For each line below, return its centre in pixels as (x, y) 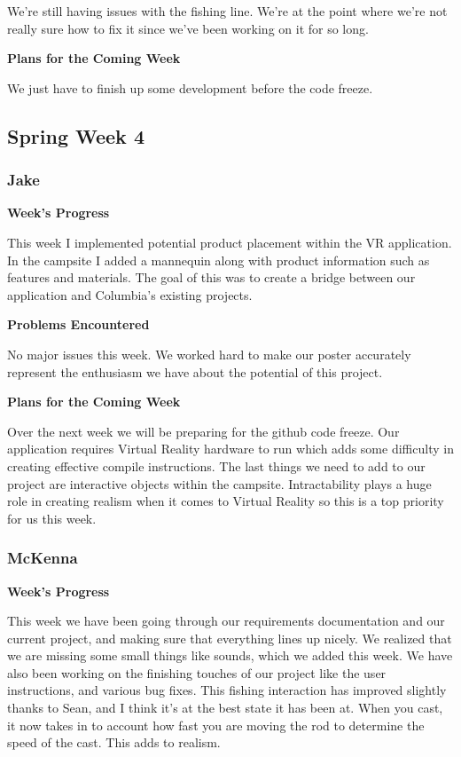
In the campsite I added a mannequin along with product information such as (219, 260)
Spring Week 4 (76, 135)
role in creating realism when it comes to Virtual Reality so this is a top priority (226, 501)
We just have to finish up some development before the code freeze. (190, 87)
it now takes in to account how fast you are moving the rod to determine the (216, 725)
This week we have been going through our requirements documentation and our (226, 621)
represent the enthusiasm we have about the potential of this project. (195, 371)
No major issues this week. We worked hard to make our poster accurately (209, 354)
